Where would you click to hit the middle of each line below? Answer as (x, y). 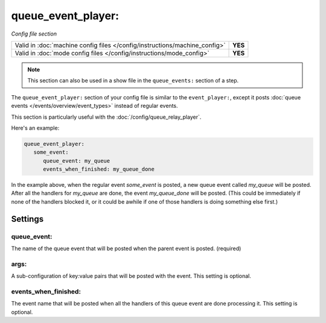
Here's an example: (35, 128)
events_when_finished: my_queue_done (99, 169)
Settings (27, 219)
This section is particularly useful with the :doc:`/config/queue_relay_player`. (106, 117)
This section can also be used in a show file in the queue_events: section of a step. (133, 81)
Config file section (34, 34)
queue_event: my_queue (77, 161)
